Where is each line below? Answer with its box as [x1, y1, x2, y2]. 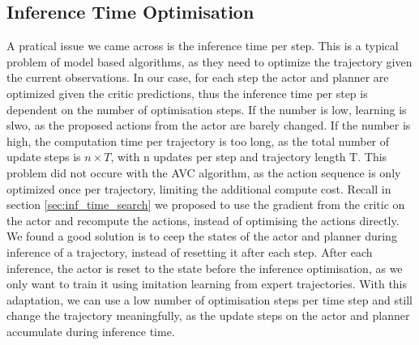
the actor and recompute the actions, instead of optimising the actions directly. [6, 211, 400, 228]
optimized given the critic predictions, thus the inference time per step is [6, 84, 368, 101]
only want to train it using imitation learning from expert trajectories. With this [6, 275, 408, 292]
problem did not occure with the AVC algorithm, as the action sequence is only [6, 164, 401, 181]
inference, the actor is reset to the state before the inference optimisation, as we [6, 259, 403, 276]
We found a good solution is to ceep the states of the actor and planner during [6, 228, 397, 245]
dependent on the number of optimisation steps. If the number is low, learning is [6, 100, 407, 117]
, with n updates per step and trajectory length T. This [110, 148, 387, 165]
